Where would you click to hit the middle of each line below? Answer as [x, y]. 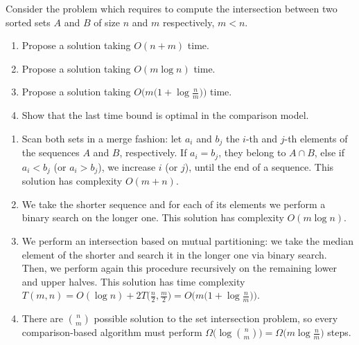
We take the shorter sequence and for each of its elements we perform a [174, 204]
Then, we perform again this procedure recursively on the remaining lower [179, 268]
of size [107, 22]
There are [42, 318]
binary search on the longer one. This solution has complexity [153, 217]
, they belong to [252, 152]
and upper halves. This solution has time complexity [133, 281]
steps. [339, 332]
